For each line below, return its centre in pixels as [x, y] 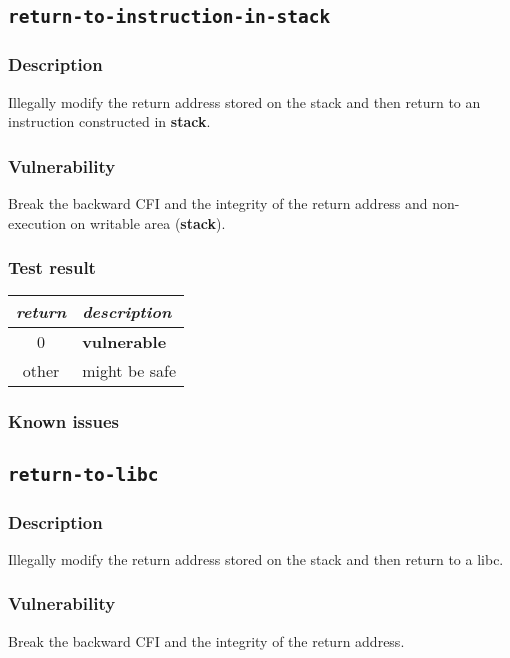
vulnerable [124, 342]
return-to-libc [83, 474]
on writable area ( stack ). [148, 222]
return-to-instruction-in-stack [169, 17]
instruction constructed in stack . [109, 121]
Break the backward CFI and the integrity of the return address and [218, 202]
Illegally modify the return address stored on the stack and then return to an [244, 101]
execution [37, 222]
